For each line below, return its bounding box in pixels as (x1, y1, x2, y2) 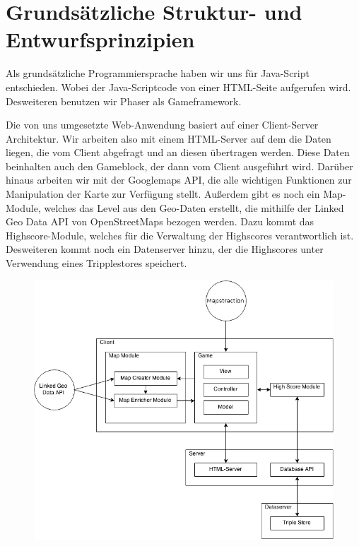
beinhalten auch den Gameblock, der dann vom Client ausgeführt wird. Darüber (6, 158, 353, 173)
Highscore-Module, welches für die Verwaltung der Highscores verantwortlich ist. (6, 227, 354, 242)
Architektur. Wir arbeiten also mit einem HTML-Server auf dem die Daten (6, 131, 331, 146)
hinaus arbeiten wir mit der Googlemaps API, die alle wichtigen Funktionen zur (6, 172, 352, 187)
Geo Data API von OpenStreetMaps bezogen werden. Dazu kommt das (6, 214, 314, 229)
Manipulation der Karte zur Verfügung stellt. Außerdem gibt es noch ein (6, 186, 320, 201)
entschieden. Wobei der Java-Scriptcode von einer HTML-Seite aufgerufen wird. (6, 79, 351, 94)
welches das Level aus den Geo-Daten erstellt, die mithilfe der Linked (44, 200, 344, 215)
